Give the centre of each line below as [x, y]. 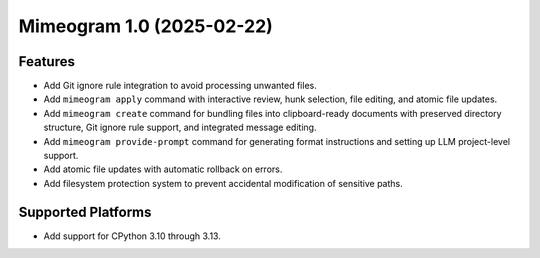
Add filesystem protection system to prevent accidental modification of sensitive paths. [223, 183]
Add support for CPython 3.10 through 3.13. [132, 236]
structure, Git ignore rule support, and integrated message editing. [180, 127]
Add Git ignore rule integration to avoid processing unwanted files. [180, 86]
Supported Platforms [85, 211]
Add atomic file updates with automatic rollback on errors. [163, 169]
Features [46, 61]
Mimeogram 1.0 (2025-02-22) [146, 26]
